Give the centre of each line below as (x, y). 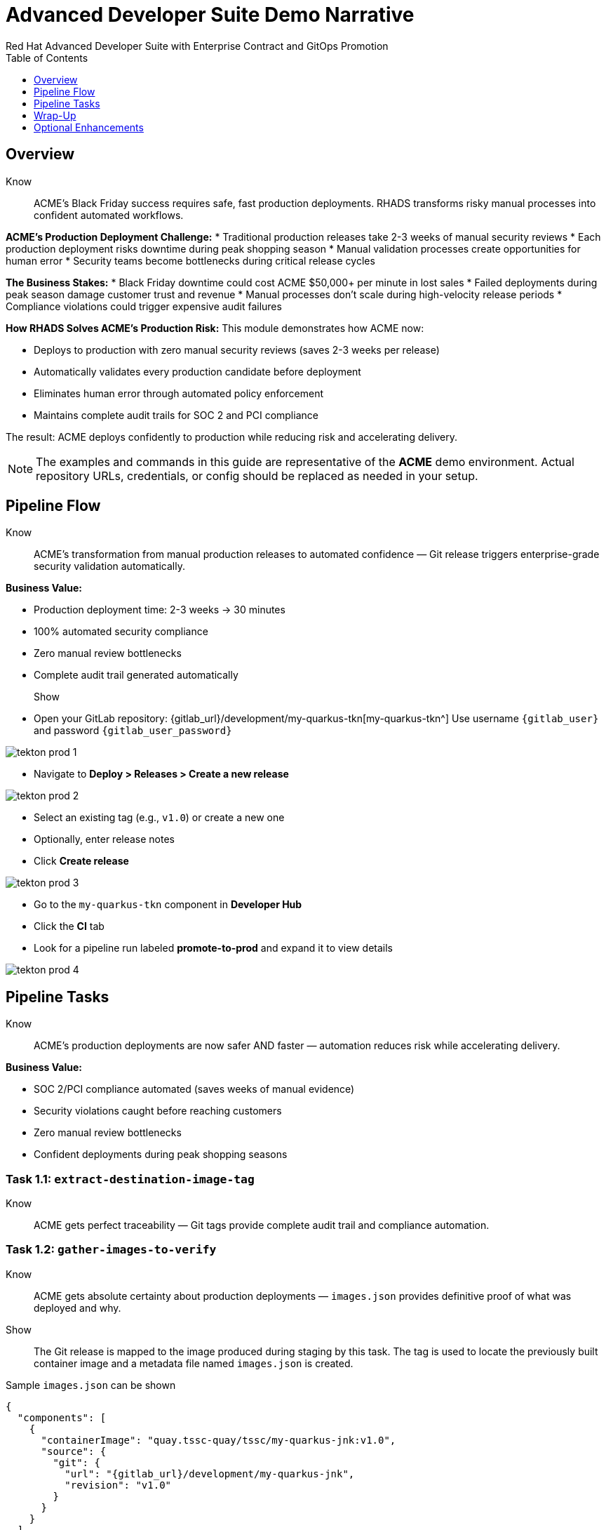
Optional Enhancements (89, 127)
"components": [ (62, 1417)
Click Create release (81, 861)
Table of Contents (47, 58)
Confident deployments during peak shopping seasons (161, 1155)
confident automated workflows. (109, 215)
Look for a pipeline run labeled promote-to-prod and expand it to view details (213, 948)
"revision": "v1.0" (118, 1485)
